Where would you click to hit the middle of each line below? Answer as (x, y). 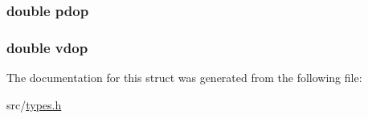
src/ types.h (34, 104)
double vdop (47, 47)
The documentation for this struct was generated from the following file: (184, 78)
